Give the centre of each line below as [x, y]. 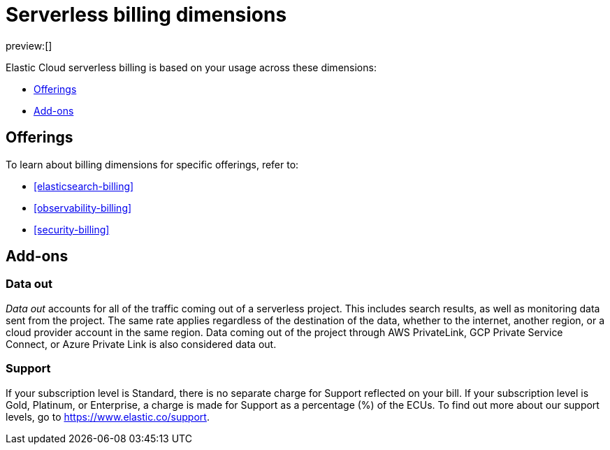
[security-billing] [72, 229]
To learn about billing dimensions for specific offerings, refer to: [152, 164]
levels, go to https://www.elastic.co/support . [108, 416]
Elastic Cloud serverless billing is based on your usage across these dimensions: [191, 67]
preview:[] [29, 45]
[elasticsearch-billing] [84, 186]
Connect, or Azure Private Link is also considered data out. [141, 344]
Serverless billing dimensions [146, 15]
